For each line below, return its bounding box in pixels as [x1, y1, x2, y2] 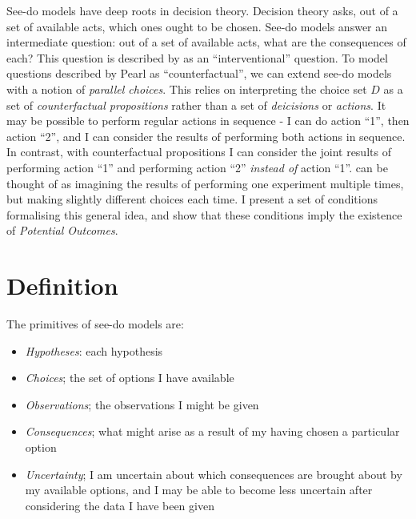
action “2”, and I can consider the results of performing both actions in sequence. [6, 127, 406, 144]
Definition [6, 269, 118, 302]
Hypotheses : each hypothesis [25, 342, 163, 359]
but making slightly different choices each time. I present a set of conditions [6, 191, 378, 207]
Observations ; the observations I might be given [25, 396, 259, 412]
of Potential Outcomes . [6, 222, 118, 239]
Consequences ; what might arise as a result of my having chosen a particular [25, 423, 400, 440]
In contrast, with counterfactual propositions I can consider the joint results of [6, 143, 391, 160]
